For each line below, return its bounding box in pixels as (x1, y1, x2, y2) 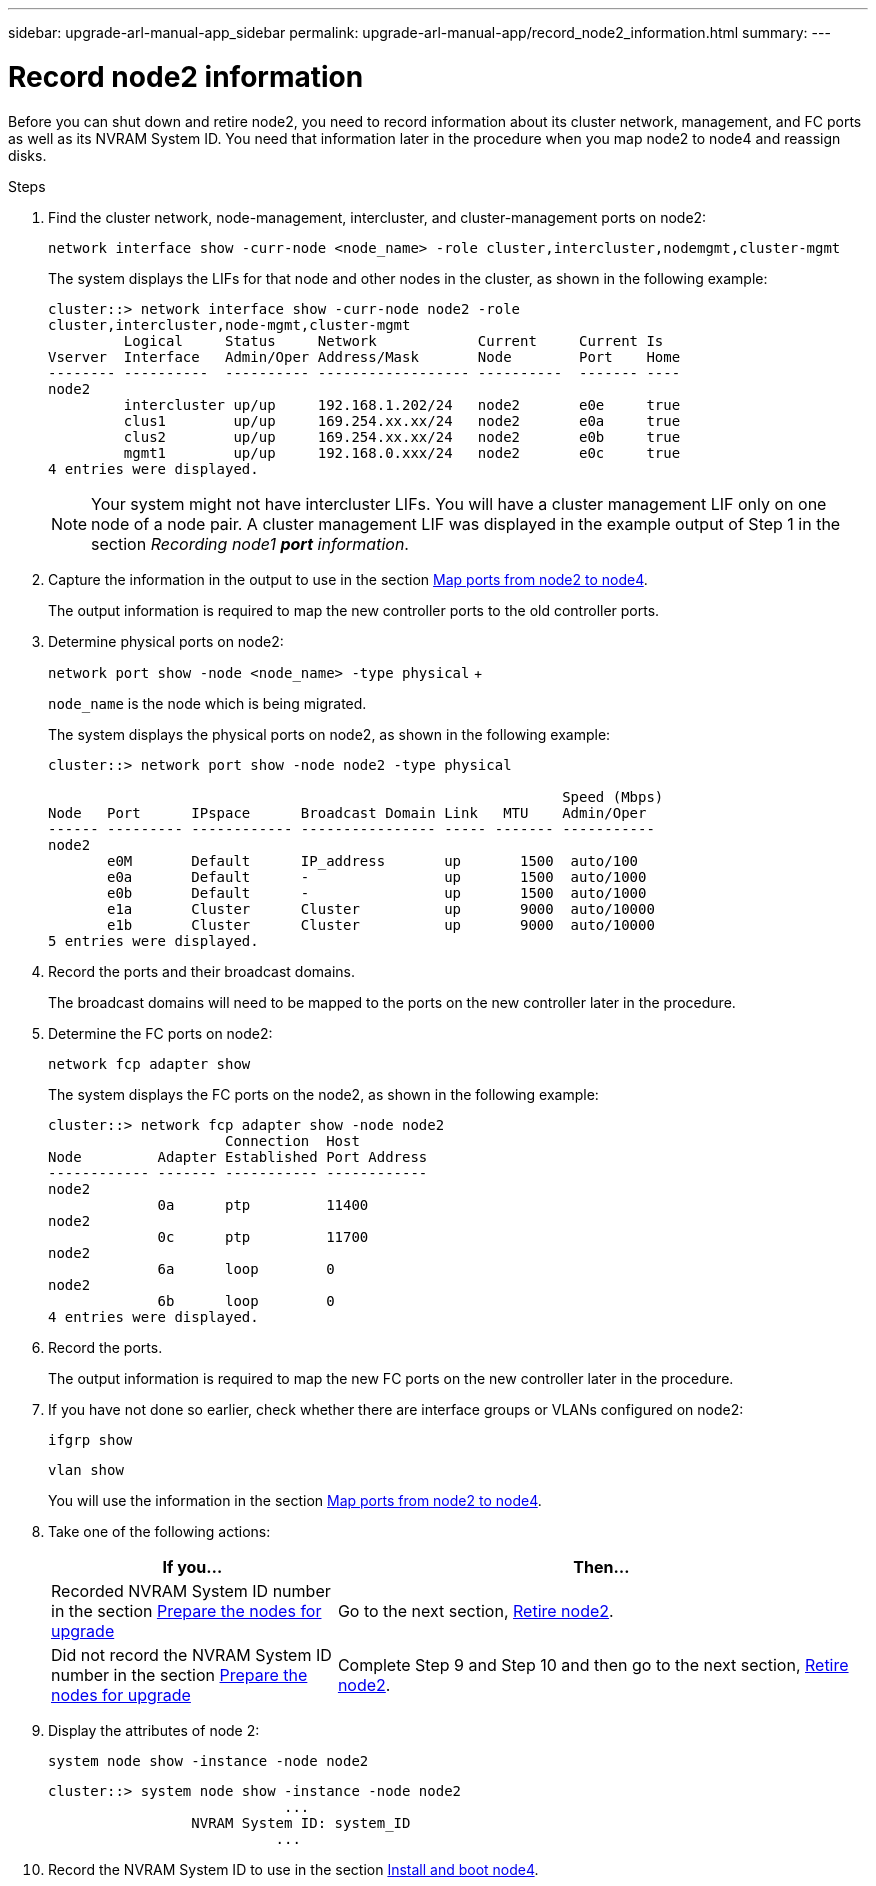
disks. (8, 146, 47, 164)
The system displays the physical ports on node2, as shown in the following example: (48, 725, 611, 743)
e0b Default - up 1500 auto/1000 (107, 884, 647, 901)
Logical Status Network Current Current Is (123, 332, 664, 349)
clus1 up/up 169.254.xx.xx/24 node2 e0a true (123, 412, 681, 429)
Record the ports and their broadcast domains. (48, 962, 356, 980)
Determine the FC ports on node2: (48, 1024, 273, 1042)
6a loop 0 (157, 1260, 335, 1277)
